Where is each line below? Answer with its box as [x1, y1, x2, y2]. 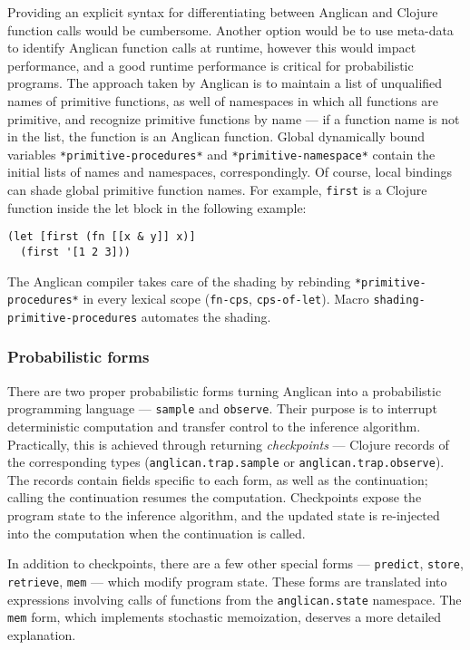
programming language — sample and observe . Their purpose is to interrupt [7, 399, 437, 418]
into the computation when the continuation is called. [7, 523, 306, 542]
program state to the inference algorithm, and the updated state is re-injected [7, 506, 440, 525]
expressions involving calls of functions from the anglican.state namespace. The [7, 589, 462, 608]
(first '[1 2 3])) [20, 245, 132, 258]
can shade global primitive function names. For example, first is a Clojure [7, 180, 427, 199]
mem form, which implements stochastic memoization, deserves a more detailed [7, 607, 442, 626]
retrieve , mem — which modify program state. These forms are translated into [7, 571, 447, 590]
